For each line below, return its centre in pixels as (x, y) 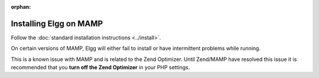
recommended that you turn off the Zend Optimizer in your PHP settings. (100, 67)
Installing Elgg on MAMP (57, 23)
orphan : (21, 7)
